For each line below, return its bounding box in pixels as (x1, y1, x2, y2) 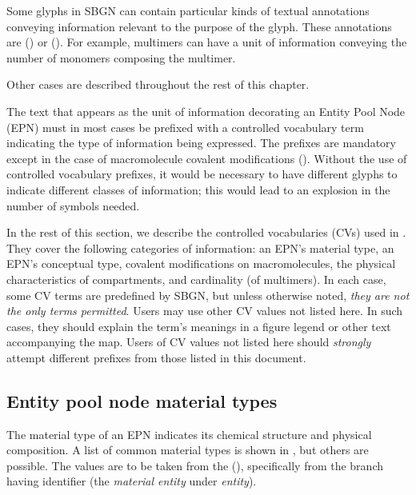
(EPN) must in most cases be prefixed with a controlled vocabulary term (6, 118, 364, 135)
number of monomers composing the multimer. (6, 49, 236, 66)
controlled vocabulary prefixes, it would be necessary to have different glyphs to (6, 166, 398, 182)
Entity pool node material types (6, 388, 278, 413)
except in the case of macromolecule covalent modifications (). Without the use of (6, 150, 407, 166)
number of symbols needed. (6, 197, 140, 214)
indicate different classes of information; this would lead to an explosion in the (6, 181, 390, 198)
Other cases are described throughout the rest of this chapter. (6, 76, 310, 93)
